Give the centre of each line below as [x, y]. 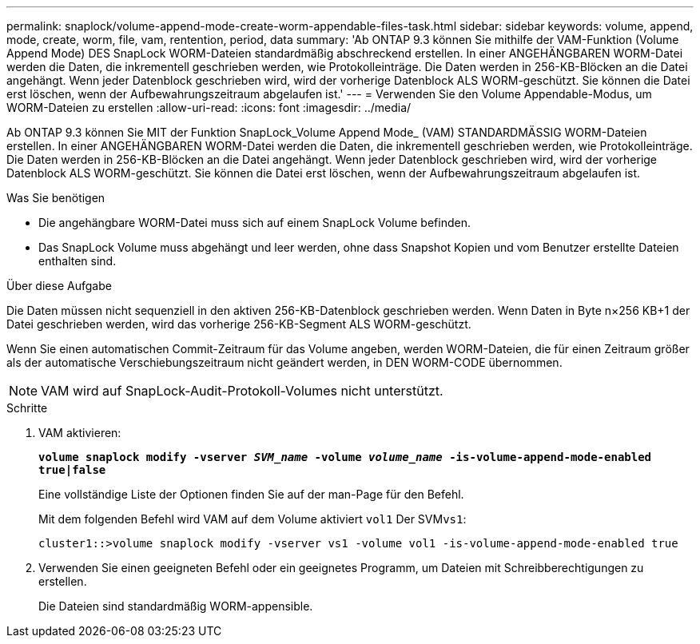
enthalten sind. [78, 261]
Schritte [27, 408]
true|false [72, 470]
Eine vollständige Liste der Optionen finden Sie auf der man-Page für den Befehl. [251, 494]
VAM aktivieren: [80, 433]
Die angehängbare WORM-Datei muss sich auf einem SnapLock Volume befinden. [255, 223]
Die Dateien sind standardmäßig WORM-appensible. [176, 606]
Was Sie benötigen [56, 198]
